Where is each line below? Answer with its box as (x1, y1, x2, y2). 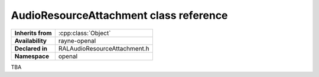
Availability (14, 36, 47, 45)
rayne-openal (58, 36, 96, 45)
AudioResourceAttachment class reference (11, 9, 228, 22)
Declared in (14, 44, 47, 52)
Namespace (14, 52, 50, 60)
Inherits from (14, 29, 52, 37)
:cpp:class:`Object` (58, 29, 111, 37)
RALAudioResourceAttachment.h (58, 44, 150, 52)
